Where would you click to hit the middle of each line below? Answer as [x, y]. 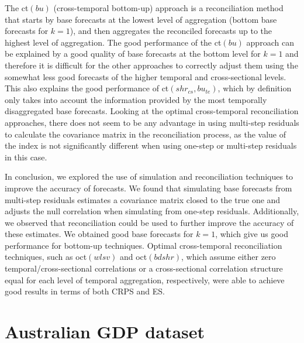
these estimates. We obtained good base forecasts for [99, 234]
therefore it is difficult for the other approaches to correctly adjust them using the [151, 65]
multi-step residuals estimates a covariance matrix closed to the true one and [143, 199]
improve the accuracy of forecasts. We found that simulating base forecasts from [148, 188]
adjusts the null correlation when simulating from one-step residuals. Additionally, [152, 211]
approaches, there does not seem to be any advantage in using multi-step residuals [152, 122]
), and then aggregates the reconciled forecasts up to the [171, 31]
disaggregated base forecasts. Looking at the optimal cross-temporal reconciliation [152, 111]
